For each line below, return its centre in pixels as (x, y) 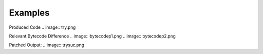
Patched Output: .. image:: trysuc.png (47, 45)
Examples (29, 13)
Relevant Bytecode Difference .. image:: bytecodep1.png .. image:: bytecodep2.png (92, 36)
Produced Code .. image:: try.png (42, 27)
